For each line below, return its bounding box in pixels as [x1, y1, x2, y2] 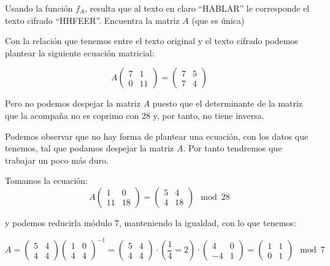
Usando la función [5, 2, 73, 14]
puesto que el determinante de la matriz [152, 97, 303, 110]
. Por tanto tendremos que [183, 142, 282, 154]
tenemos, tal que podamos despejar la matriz [5, 142, 174, 154]
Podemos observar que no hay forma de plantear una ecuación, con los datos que [5, 129, 309, 142]
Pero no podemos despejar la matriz [5, 97, 140, 110]
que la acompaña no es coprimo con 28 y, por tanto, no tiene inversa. [5, 108, 264, 121]
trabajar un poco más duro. [5, 153, 109, 166]
